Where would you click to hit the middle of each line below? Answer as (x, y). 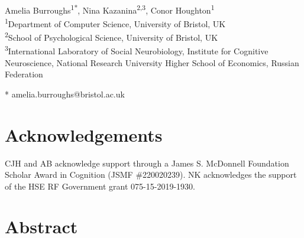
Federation (24, 74)
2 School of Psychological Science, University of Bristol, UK (111, 36)
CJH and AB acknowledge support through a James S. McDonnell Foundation (147, 163)
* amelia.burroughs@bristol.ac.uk (65, 94)
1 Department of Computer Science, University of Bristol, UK (115, 22)
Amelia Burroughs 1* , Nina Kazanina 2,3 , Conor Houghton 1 (110, 9)
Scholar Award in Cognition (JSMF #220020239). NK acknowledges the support (151, 175)
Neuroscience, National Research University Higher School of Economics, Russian (152, 62)
